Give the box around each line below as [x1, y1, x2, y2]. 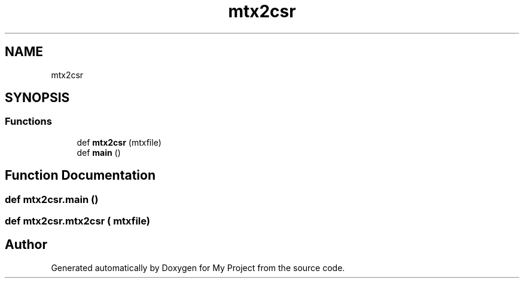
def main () [77, 147, 121, 158]
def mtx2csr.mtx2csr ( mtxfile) [5, 215, 150, 227]
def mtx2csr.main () [5, 193, 99, 205]
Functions [5, 115, 52, 128]
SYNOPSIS [5, 90, 70, 106]
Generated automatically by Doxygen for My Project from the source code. [51, 262, 345, 273]
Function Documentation [5, 168, 156, 183]
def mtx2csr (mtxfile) [77, 137, 162, 147]
